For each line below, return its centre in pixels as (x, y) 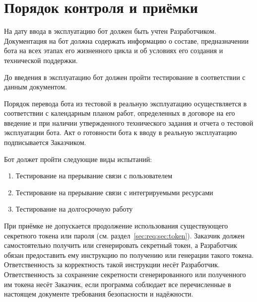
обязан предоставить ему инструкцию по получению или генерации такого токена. (129, 255)
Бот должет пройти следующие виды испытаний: (78, 159)
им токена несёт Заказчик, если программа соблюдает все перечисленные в (118, 284)
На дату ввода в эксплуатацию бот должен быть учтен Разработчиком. (110, 31)
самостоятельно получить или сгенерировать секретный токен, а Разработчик (121, 245)
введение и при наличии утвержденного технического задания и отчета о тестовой (129, 122)
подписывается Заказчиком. (45, 142)
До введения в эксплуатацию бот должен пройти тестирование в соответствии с (125, 77)
